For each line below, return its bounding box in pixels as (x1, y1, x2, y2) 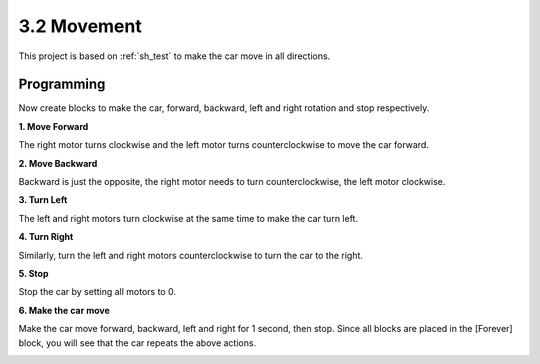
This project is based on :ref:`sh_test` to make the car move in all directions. (18, 50, 331, 62)
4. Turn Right (18, 231, 74, 243)
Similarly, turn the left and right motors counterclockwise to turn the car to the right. (18, 249, 364, 261)
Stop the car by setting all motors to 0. (18, 286, 177, 298)
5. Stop (18, 267, 49, 279)
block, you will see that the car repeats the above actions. (18, 336, 257, 349)
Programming (18, 76, 106, 93)
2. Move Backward (18, 157, 98, 169)
